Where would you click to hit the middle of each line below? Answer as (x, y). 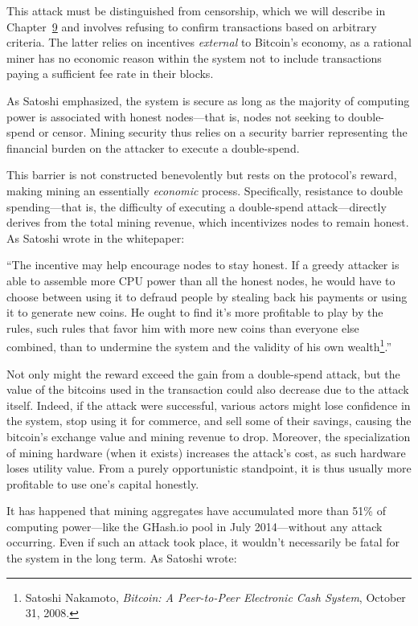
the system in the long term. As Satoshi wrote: (122, 558)
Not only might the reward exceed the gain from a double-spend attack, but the (203, 373)
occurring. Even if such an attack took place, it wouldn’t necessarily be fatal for (203, 542)
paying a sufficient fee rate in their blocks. (110, 74)
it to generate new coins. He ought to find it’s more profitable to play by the (195, 312)
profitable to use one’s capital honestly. (103, 483)
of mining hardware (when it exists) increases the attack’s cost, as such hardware (206, 452)
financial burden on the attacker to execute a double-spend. (153, 147)
